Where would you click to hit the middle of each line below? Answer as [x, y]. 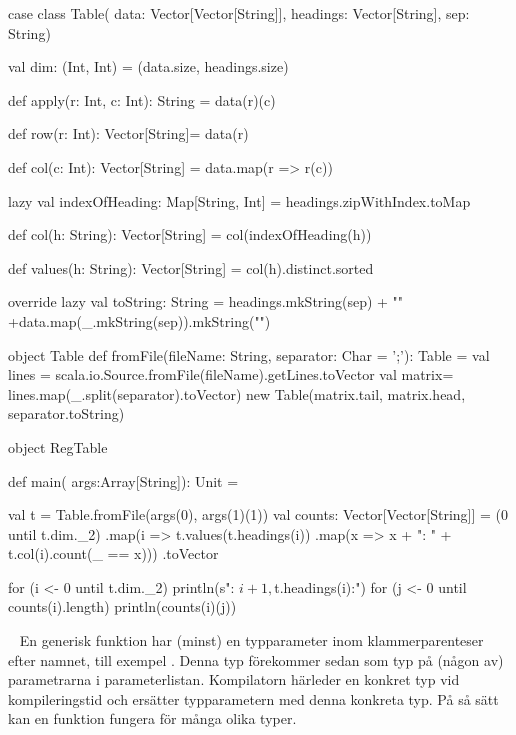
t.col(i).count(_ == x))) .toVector [113, 553]
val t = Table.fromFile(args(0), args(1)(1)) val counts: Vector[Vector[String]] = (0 [258, 514]
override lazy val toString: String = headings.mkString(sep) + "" [206, 301]
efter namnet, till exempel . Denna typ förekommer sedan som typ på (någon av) [256, 659]
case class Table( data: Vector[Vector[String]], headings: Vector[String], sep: [239, 13]
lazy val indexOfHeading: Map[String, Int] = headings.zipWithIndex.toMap [239, 200]
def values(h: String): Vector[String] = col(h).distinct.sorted [191, 267]
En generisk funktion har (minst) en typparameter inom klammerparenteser [251, 640]
